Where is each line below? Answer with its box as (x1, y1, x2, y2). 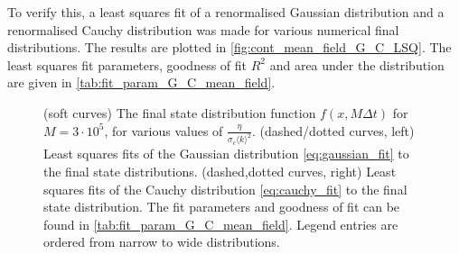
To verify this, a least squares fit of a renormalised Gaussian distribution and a (7, 3, 445, 21)
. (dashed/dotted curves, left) (252, 121, 415, 140)
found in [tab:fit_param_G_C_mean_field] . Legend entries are (43, 214, 398, 233)
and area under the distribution (269, 55, 445, 74)
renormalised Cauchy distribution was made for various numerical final (7, 20, 399, 39)
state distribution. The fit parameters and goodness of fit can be (43, 197, 400, 216)
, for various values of (104, 121, 223, 140)
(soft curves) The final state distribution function (43, 103, 316, 122)
